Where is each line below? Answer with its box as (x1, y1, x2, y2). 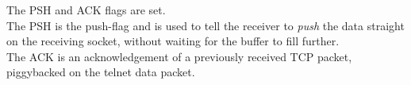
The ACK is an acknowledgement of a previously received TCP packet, (6, 48, 352, 64)
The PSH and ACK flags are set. (6, 2, 166, 17)
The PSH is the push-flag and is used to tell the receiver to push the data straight (6, 17, 405, 33)
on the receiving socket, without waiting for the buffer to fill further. (6, 33, 340, 49)
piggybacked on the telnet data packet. (6, 64, 195, 80)
